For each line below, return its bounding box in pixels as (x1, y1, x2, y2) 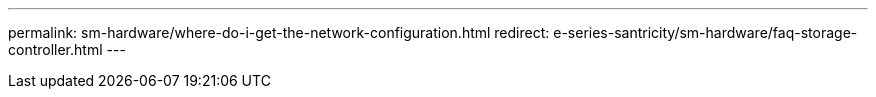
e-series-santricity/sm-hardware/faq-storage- (553, 24, 858, 41)
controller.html (8, 41, 103, 58)
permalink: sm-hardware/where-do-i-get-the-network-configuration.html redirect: (8, 24, 550, 41)
